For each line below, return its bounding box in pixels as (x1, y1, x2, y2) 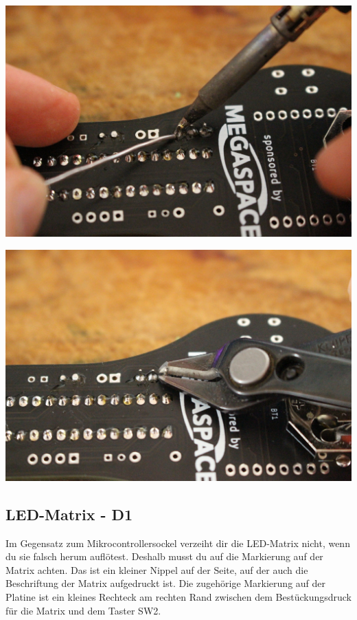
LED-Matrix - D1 (5, 503, 133, 524)
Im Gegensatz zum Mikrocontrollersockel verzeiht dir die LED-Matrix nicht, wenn (5, 535, 350, 550)
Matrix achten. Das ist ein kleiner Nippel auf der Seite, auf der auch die (5, 562, 308, 577)
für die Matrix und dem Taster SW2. (5, 603, 161, 617)
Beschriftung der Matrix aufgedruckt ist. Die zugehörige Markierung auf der (5, 576, 326, 590)
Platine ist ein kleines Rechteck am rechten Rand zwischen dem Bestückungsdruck (5, 590, 352, 604)
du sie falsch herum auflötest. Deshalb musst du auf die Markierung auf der (5, 549, 323, 564)
